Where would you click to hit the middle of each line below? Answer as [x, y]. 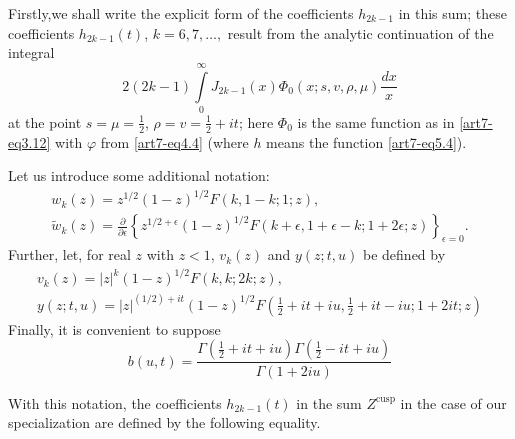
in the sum [329, 402]
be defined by [404, 254]
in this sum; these [452, 13]
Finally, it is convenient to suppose [114, 328]
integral [31, 52]
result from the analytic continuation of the [360, 32]
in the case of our [453, 402]
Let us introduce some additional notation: [139, 175]
